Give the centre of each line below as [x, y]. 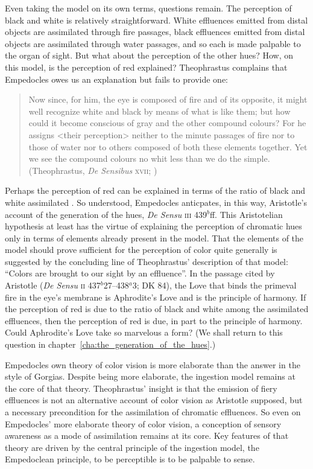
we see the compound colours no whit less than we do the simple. [149, 158]
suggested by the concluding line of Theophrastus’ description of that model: [147, 261]
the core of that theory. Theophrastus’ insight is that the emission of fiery [141, 388]
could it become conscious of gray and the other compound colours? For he [167, 123]
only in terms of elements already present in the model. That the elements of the [154, 238]
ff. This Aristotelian [246, 214]
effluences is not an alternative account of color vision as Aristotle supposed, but [154, 400]
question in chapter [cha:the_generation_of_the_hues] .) [110, 344]
